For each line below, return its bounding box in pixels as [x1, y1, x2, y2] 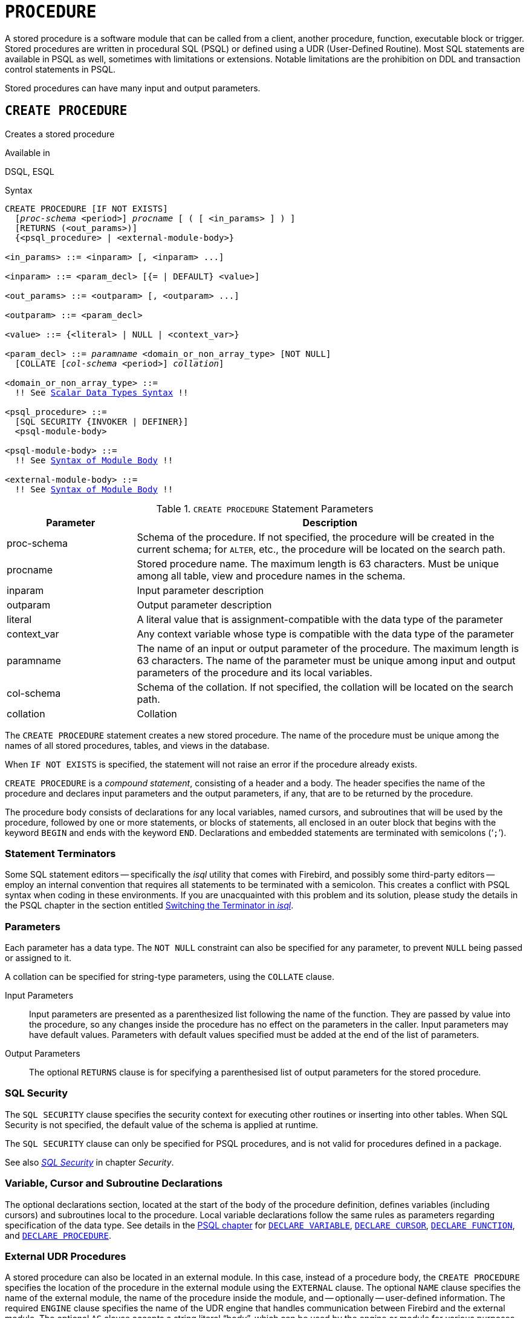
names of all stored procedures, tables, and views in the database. [5, 740, 270, 751]
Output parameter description [137, 598, 272, 611]
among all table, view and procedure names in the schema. [137, 569, 406, 582]
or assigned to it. [5, 953, 71, 964]
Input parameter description [137, 584, 264, 596]
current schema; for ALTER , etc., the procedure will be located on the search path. [137, 543, 505, 555]
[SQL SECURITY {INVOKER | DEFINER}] [15, 416, 189, 426]
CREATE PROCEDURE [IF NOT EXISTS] [5, 203, 168, 214]
